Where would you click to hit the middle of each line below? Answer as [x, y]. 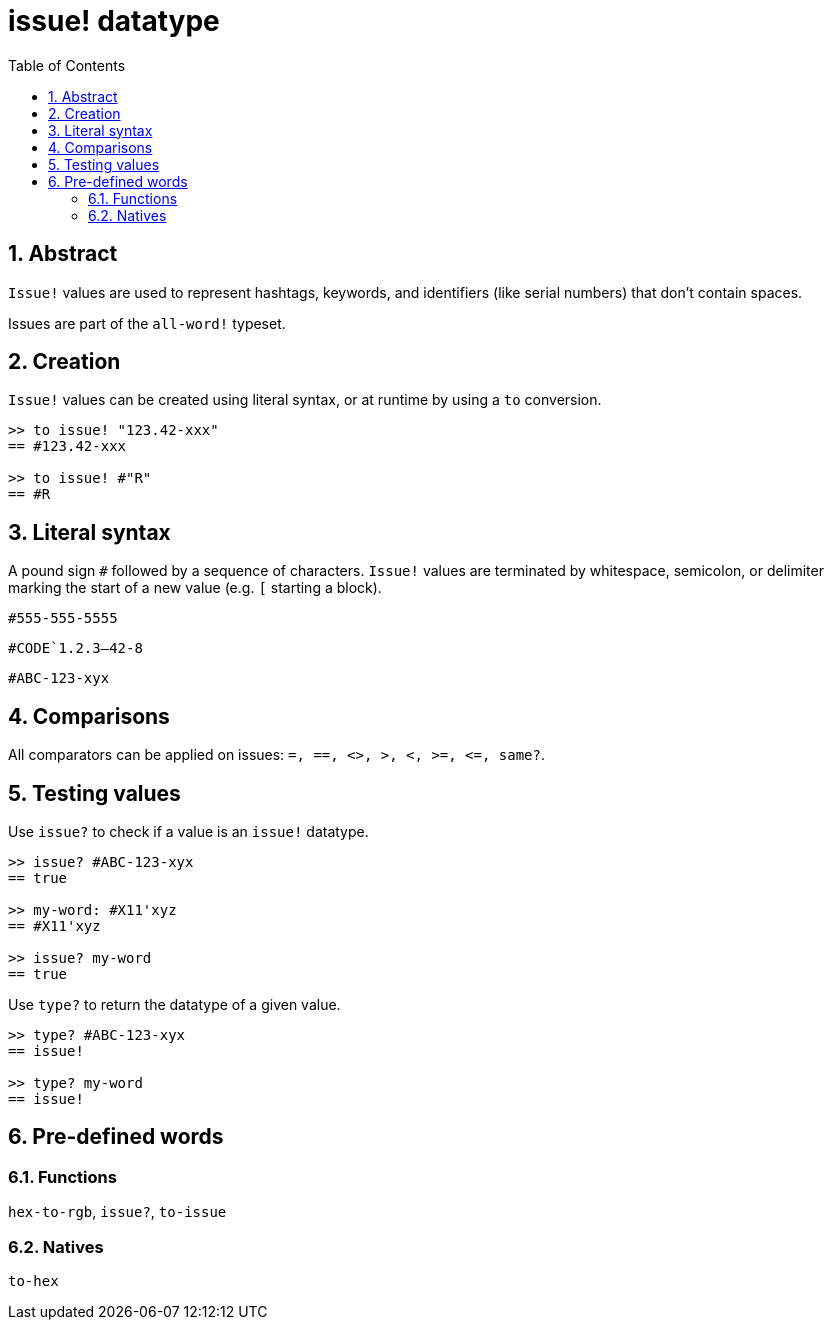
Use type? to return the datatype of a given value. [174, 1004]
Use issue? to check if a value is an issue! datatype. [188, 831]
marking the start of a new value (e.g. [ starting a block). [195, 588]
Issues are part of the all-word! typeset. [147, 323]
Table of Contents [67, 65]
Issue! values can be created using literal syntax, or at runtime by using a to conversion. [305, 400]
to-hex [33, 1280]
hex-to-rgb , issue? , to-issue [117, 1212]
